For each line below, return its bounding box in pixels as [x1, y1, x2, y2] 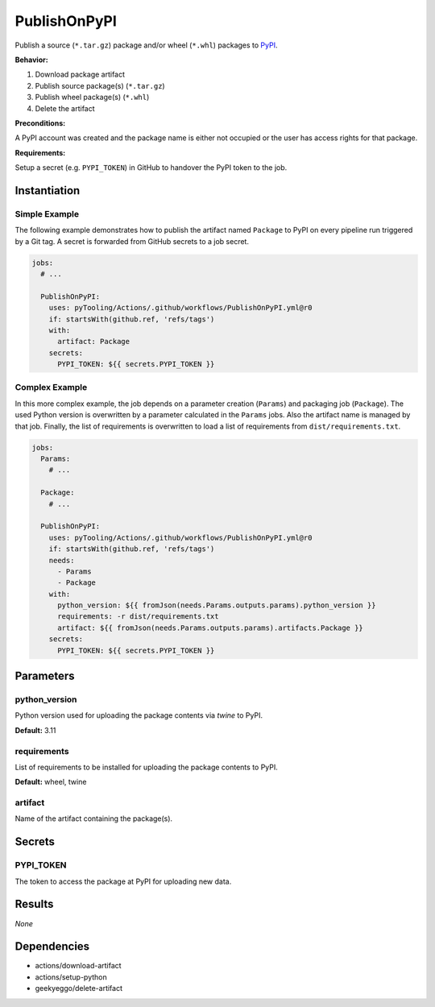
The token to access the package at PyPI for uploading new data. [14, 876, 232, 886]
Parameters [14, 669, 75, 683]
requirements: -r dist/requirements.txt [57, 612, 219, 621]
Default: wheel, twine [14, 777, 87, 787]
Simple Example [14, 208, 80, 219]
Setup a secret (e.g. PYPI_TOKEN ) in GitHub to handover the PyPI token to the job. [14, 163, 288, 172]
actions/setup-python [35, 972, 108, 982]
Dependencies [14, 939, 90, 954]
